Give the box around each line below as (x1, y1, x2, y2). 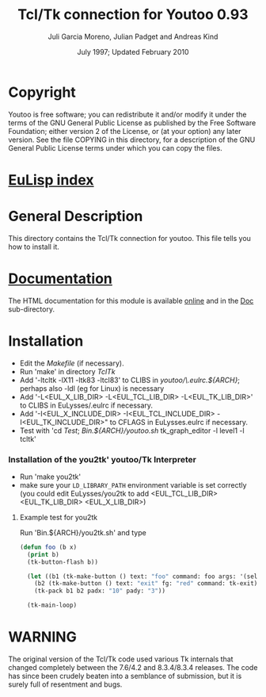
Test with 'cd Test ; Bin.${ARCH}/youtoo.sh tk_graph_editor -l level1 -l (19, 426, 245, 435)
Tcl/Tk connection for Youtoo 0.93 (17, 6, 249, 24)
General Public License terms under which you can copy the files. (8, 143, 223, 152)
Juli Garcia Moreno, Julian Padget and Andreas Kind (47, 32, 218, 41)
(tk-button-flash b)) (27, 557, 99, 566)
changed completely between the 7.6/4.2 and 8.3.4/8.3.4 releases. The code (8, 663, 258, 672)
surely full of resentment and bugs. (8, 680, 123, 689)
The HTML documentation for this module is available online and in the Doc (8, 296, 254, 305)
